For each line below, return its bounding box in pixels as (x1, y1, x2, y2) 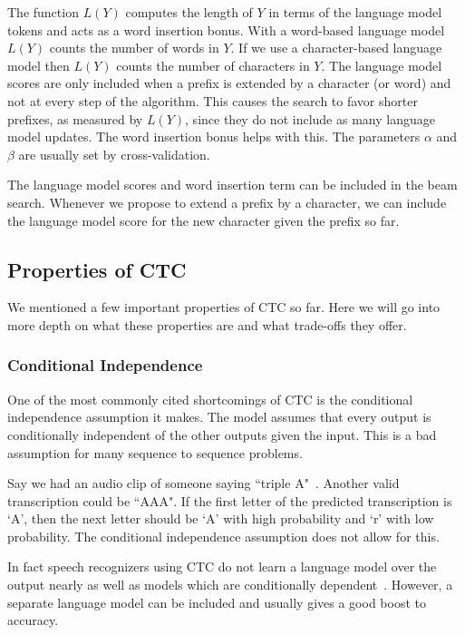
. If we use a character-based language (230, 38, 442, 57)
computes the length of (125, 3, 253, 21)
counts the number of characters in (116, 55, 310, 74)
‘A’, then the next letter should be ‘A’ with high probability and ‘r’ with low (7, 509, 434, 528)
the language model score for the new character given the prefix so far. (7, 210, 400, 230)
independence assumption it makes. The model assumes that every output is (7, 407, 431, 426)
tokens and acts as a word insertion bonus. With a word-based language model (7, 20, 445, 39)
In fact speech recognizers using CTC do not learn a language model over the (7, 557, 437, 576)
